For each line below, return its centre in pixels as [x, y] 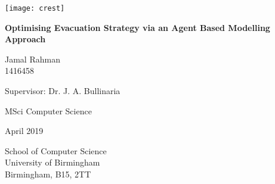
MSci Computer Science [48, 110]
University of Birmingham [52, 162]
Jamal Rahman [33, 59]
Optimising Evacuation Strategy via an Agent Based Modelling [137, 27]
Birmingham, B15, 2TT [48, 174]
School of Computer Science [56, 150]
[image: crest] [35, 8]
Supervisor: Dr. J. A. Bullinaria [63, 91]
